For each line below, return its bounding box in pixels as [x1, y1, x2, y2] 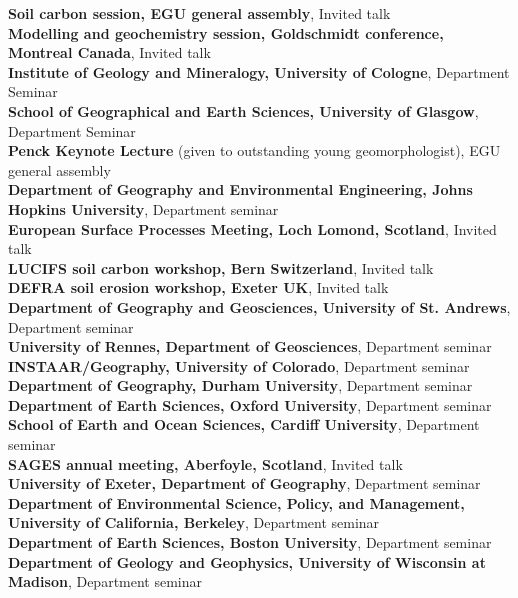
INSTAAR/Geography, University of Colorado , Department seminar [8, 355, 470, 376]
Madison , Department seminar [8, 571, 203, 592]
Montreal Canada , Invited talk [8, 42, 211, 63]
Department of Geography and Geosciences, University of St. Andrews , [8, 296, 511, 317]
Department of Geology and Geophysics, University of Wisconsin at [8, 551, 486, 572]
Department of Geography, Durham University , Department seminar [8, 375, 473, 396]
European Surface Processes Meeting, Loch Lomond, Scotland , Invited [8, 218, 497, 239]
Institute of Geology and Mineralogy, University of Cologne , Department [8, 61, 510, 82]
